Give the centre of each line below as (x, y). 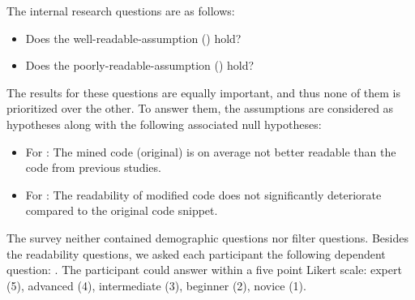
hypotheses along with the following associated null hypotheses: (164, 124)
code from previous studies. (93, 167)
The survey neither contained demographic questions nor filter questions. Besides (207, 237)
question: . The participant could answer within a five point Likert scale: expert (204, 270)
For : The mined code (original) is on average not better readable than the (211, 151)
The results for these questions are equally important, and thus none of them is (204, 92)
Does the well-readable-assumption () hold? (133, 38)
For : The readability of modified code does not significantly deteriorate (203, 194)
